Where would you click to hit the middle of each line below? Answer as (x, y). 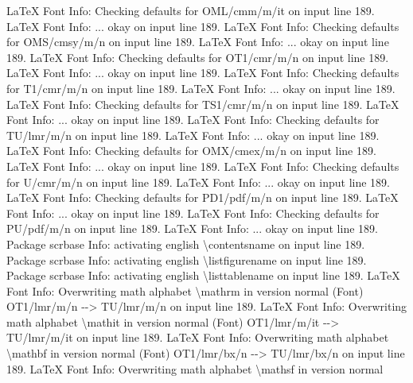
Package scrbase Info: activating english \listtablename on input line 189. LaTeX (203, 275)
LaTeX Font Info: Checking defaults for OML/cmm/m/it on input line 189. (191, 10)
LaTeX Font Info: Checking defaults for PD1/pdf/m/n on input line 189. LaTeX (203, 197)
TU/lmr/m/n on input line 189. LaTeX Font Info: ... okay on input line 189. (193, 135)
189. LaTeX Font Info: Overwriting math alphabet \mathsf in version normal (195, 368)
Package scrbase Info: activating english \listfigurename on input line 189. (187, 259)
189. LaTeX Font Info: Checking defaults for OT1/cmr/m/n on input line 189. (198, 57)
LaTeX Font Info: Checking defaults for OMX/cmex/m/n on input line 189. (191, 151)
